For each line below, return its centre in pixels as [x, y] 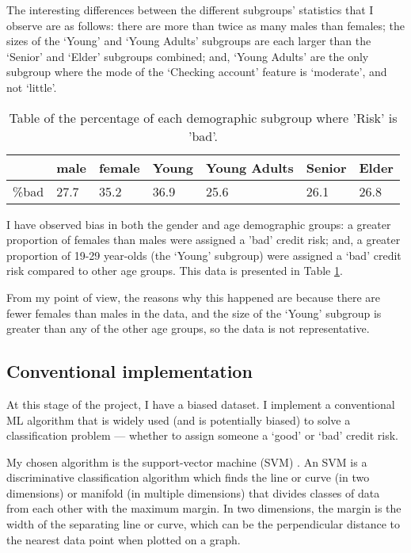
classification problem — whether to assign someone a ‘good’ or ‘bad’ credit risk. [202, 435]
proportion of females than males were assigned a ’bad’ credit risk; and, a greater [204, 240]
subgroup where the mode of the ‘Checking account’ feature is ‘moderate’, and [197, 72]
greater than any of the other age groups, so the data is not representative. [188, 328]
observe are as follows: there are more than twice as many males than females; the [206, 25]
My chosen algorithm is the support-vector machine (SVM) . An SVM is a [187, 461]
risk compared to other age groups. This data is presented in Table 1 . [175, 271]
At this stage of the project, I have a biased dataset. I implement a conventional [201, 404]
